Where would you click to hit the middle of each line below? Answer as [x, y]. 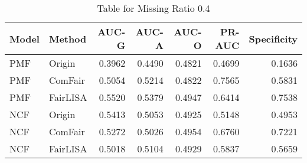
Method [68, 38]
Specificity [273, 38]
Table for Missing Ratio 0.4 [153, 8]
